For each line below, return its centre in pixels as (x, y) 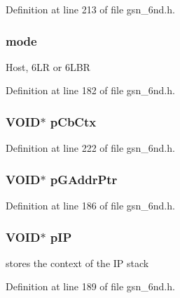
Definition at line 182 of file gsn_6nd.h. (90, 90)
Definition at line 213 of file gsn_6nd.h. (90, 9)
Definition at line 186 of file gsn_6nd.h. (90, 206)
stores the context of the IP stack (77, 263)
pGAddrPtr (84, 179)
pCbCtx (73, 121)
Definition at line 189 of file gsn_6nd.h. (90, 286)
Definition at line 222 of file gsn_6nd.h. (90, 148)
